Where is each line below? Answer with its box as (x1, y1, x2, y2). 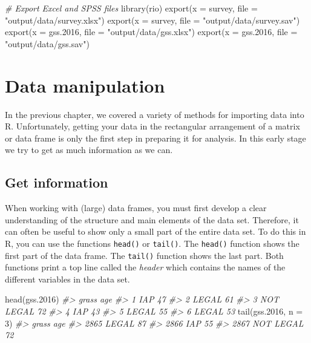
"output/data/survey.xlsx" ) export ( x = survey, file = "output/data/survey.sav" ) (5, 13, 300, 26)
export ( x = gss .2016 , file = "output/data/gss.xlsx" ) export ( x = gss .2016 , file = (5, 25, 298, 38)
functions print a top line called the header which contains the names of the (5, 261, 286, 273)
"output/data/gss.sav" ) (5, 37, 90, 50)
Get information (5, 173, 108, 192)
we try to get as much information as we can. (5, 143, 173, 156)
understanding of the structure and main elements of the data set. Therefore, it (5, 213, 299, 226)
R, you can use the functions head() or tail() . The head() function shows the (5, 237, 300, 249)
